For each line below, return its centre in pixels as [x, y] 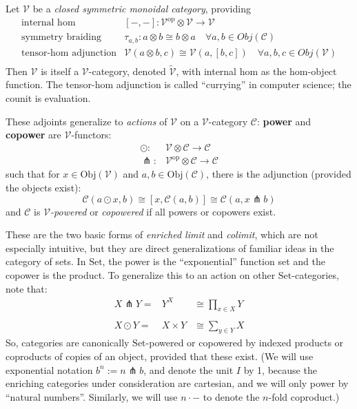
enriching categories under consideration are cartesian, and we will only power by [177, 383]
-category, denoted [127, 71]
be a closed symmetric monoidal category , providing [142, 8]
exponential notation [49, 369]
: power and [284, 121]
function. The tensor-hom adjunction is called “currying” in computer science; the [178, 84]
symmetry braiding [61, 38]
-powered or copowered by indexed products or [245, 343]
